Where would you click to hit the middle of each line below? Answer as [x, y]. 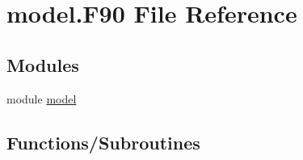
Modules [43, 64]
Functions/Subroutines [103, 142]
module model [42, 98]
